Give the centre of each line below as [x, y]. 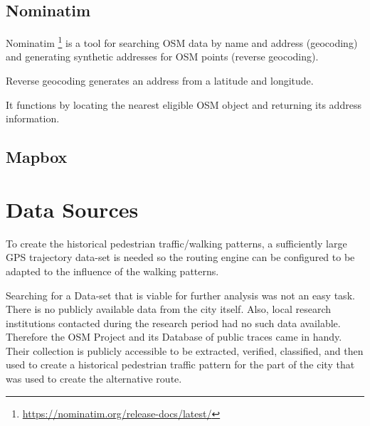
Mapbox [37, 157]
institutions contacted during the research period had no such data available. [173, 323]
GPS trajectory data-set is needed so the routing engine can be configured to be [180, 257]
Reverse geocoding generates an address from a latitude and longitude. [160, 81]
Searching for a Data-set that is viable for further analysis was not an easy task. [180, 295]
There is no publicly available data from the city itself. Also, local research [169, 309]
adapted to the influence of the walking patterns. [112, 271]
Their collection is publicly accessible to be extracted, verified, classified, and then [185, 350]
